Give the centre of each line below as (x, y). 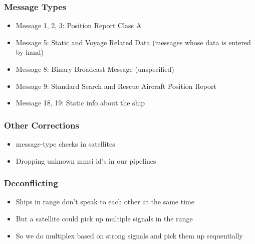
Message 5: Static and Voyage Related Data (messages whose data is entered (133, 42)
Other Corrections (42, 125)
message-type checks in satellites (65, 144)
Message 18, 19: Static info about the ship (80, 103)
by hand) (30, 52)
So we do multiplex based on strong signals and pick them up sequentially (129, 235)
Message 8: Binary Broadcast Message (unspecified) (95, 69)
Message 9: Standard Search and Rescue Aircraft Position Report (116, 86)
